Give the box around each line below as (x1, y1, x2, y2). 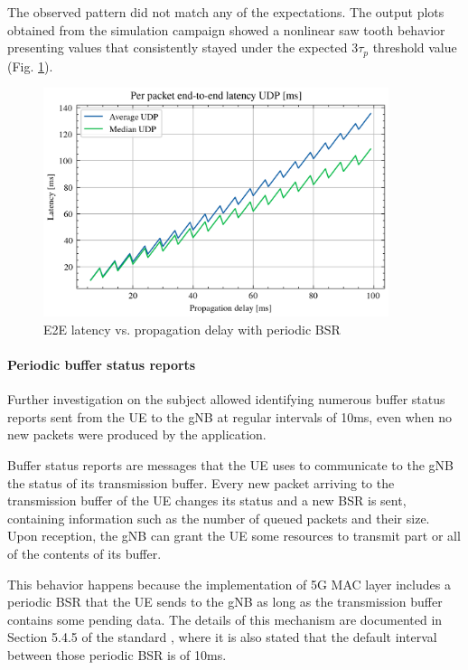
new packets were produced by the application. (7, 425, 267, 444)
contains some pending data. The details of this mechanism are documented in (7, 609, 443, 628)
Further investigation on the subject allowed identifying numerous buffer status (7, 390, 445, 409)
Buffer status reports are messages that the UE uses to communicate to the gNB (7, 456, 454, 475)
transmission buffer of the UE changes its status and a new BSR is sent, (7, 491, 407, 510)
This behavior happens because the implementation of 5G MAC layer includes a (7, 574, 451, 593)
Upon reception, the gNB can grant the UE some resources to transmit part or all (7, 526, 461, 545)
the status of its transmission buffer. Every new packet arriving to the (7, 473, 395, 492)
